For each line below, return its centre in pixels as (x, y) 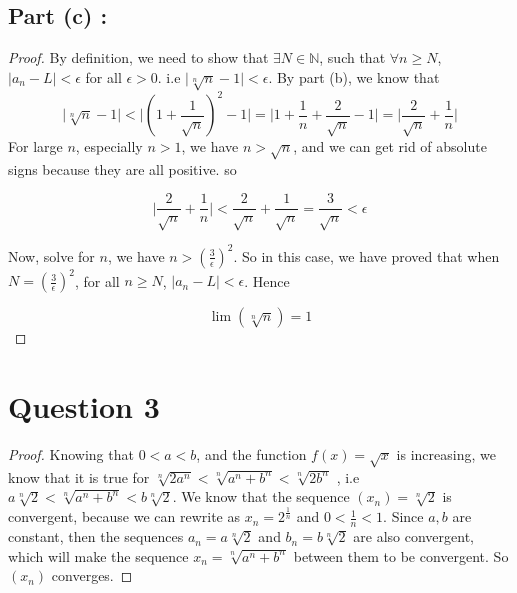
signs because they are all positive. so (122, 168)
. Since (403, 516)
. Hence (267, 280)
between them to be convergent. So (401, 555)
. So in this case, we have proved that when (366, 255)
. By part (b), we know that (354, 76)
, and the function (251, 453)
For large (35, 146)
